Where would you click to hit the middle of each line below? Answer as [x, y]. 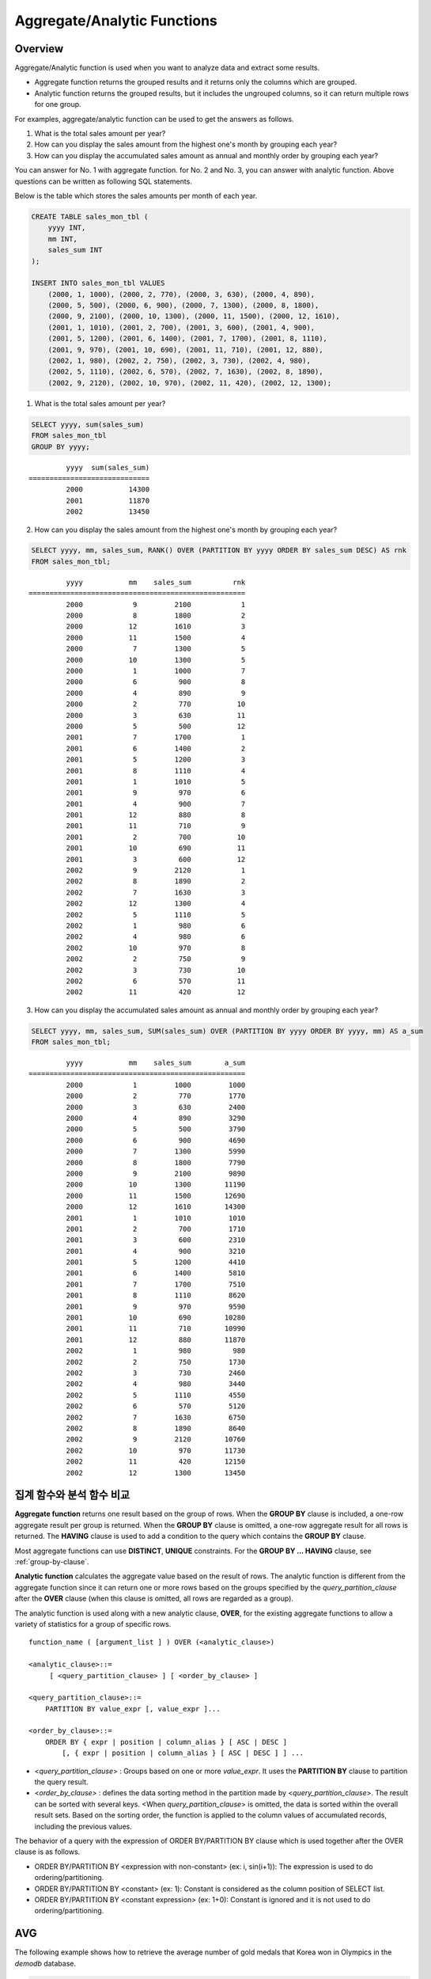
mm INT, [63, 239]
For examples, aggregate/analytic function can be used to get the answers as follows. [154, 119]
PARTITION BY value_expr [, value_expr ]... [132, 1709]
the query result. [61, 1782]
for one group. [58, 104]
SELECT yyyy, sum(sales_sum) [88, 424]
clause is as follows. [47, 1852]
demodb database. [45, 1963]
